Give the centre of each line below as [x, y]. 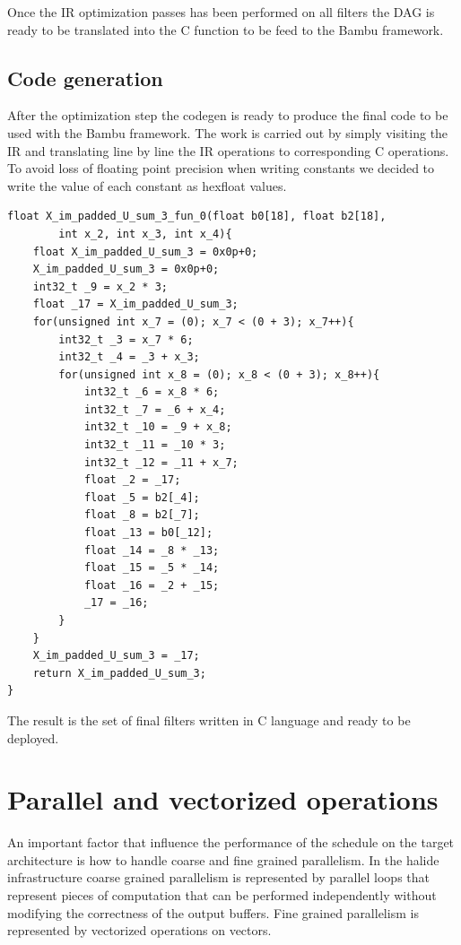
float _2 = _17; [132, 480]
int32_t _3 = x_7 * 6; [126, 339]
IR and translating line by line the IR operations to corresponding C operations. [228, 150]
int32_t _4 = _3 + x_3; [129, 357]
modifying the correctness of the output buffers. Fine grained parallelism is [213, 912]
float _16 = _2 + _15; [152, 585]
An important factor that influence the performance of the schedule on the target [231, 842]
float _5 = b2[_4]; [142, 497]
